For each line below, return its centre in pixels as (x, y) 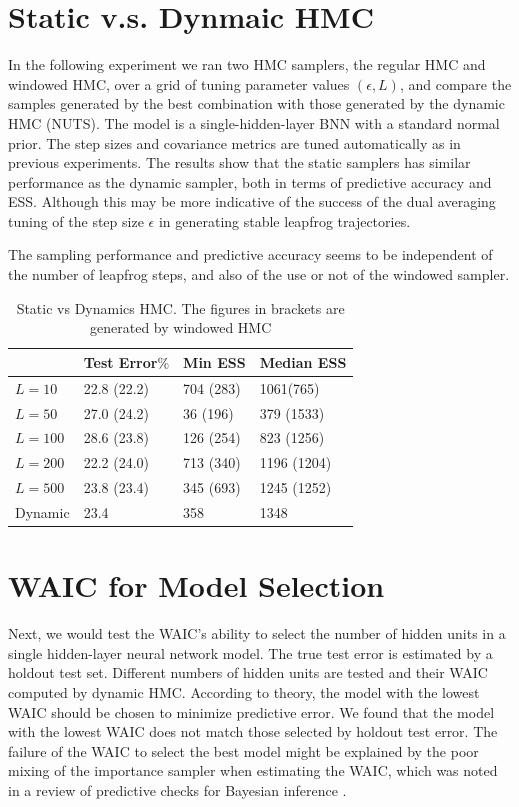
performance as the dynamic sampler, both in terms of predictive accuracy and (250, 181)
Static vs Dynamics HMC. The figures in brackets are (180, 307)
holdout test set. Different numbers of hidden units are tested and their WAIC (248, 672)
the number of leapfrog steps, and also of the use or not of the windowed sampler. (259, 274)
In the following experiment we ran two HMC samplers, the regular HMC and (247, 64)
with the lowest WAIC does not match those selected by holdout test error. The (253, 731)
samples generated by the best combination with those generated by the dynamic (256, 103)
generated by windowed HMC (181, 327)
